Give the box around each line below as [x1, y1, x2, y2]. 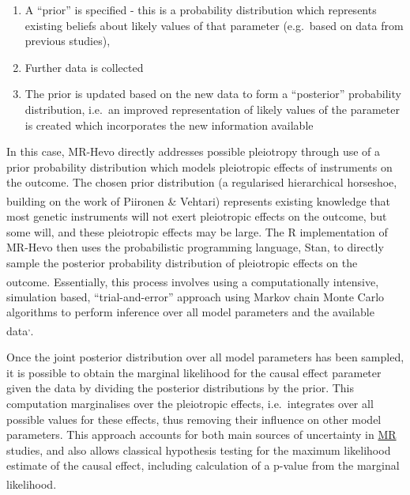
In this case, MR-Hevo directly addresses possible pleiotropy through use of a [6, 143, 381, 160]
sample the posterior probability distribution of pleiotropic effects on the [6, 254, 358, 270]
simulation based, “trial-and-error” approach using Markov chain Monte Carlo [6, 288, 385, 304]
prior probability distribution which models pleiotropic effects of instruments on [6, 158, 393, 175]
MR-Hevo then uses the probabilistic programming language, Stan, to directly [6, 239, 384, 255]
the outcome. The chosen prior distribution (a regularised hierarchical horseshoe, [6, 174, 397, 191]
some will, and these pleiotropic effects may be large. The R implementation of [6, 223, 388, 240]
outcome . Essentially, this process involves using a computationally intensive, [6, 273, 379, 289]
